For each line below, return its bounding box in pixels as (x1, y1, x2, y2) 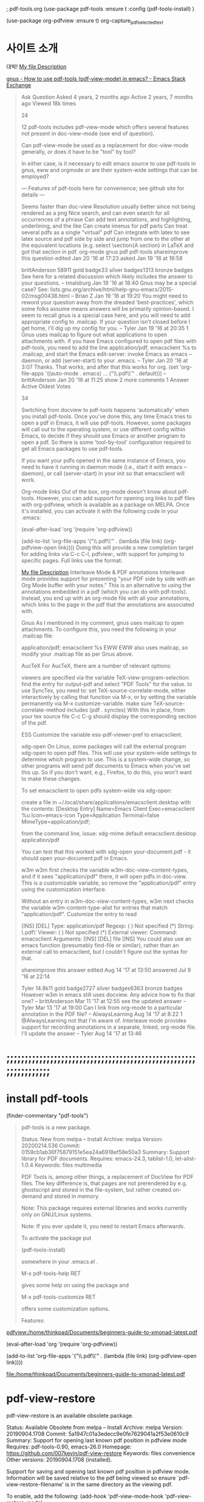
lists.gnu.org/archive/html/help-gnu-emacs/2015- (50, 285, 174, 293)
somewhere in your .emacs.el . (21, 1257, 98, 1265)
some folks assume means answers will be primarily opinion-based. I (21, 305, 194, 312)
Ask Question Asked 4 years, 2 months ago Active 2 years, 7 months (21, 93, 193, 100)
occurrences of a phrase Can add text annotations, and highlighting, (21, 215, 192, 223)
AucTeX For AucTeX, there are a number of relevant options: (21, 662, 172, 669)
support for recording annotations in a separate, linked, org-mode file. (21, 1023, 197, 1031)
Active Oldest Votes (21, 383, 71, 390)
